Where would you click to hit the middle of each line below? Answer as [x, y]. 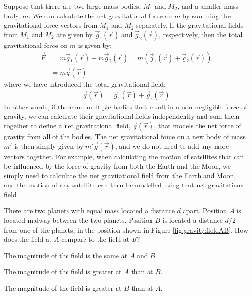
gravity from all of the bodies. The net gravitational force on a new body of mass [125, 136]
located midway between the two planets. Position [78, 220]
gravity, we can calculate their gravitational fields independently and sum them [122, 116]
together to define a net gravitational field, [67, 125]
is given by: [95, 45]
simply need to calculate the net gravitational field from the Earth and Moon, [120, 175]
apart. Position [205, 210]
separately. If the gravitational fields [190, 25]
